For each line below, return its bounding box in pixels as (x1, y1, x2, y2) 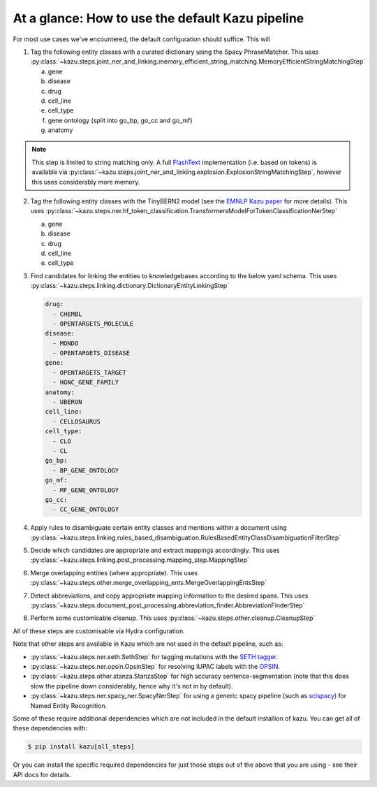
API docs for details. (13, 770, 71, 779)
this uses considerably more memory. (31, 178, 140, 186)
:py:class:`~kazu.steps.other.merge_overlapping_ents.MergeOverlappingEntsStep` (30, 579, 267, 587)
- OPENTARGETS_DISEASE (52, 349, 131, 357)
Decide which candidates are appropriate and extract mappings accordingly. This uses (30, 546, 280, 555)
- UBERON (52, 398, 82, 406)
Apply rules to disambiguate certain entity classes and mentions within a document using (30, 524, 288, 532)
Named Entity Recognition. (30, 701, 108, 709)
